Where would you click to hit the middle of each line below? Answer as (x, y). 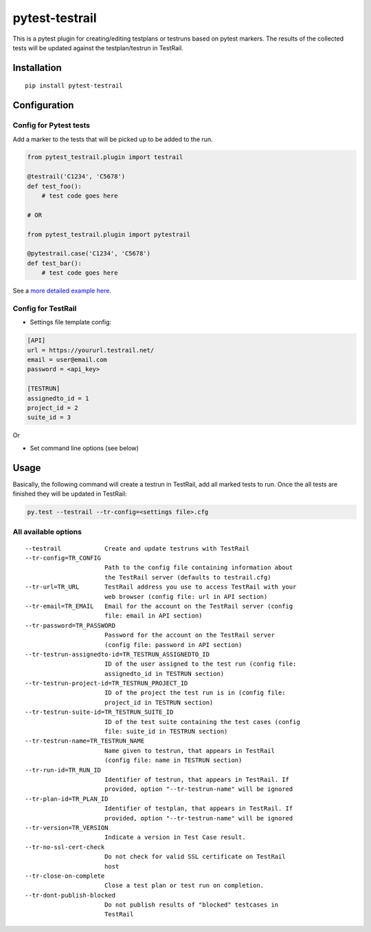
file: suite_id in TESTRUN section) (166, 732)
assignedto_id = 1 (58, 398)
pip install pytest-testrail (74, 86)
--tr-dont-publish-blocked (70, 895)
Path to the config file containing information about (199, 568)
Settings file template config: (71, 322)
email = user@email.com (67, 360)
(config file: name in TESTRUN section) (173, 760)
